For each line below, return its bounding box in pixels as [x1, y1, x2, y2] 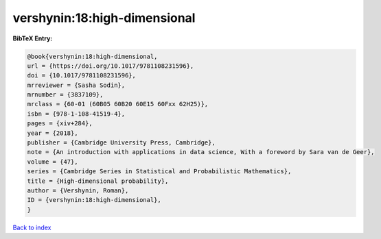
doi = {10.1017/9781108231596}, [27, 72, 137, 79]
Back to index [12, 223, 51, 231]
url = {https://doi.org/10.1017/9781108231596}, [27, 62, 194, 70]
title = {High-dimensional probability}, [27, 177, 169, 185]
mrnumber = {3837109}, [27, 91, 104, 99]
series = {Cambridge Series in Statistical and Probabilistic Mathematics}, [27, 168, 292, 175]
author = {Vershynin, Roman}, [27, 187, 129, 194]
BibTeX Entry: [12, 34, 53, 42]
